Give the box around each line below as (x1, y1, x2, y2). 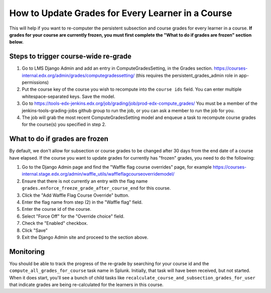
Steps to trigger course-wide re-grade (9, 52, 131, 61)
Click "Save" (22, 227, 48, 233)
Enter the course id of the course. (22, 206, 91, 212)
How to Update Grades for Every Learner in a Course (9, 8, 232, 19)
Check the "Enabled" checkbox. (22, 220, 88, 226)
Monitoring (9, 247, 45, 256)
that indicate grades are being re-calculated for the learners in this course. (9, 281, 164, 288)
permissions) (22, 79, 49, 85)
